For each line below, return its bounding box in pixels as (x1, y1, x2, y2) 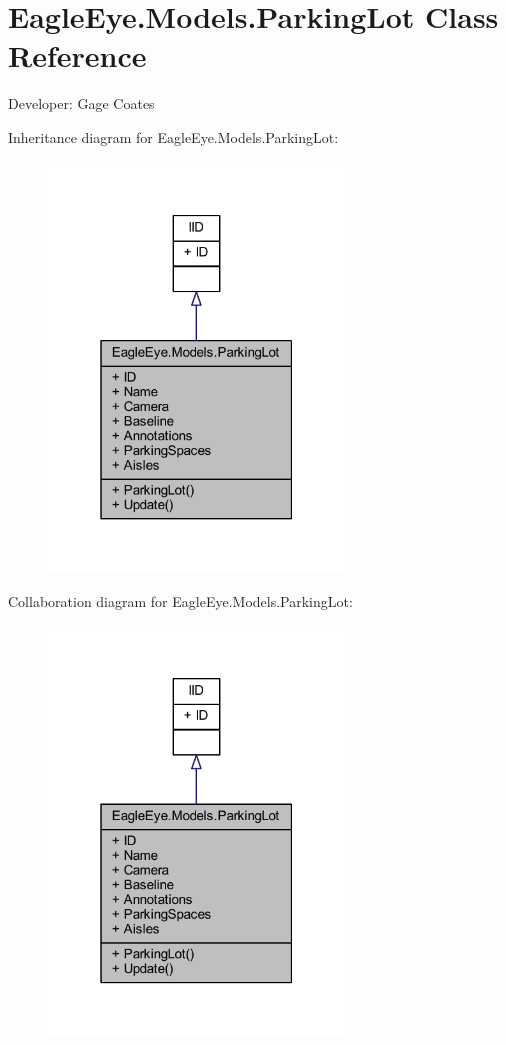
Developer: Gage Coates (8, 93, 155, 114)
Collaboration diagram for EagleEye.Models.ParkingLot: (8, 590, 353, 611)
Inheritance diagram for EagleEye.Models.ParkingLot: (8, 126, 339, 147)
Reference (8, 35, 147, 76)
